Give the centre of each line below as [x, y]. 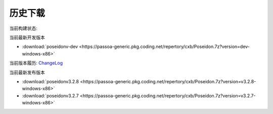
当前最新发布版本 [27, 72]
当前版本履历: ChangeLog [36, 63]
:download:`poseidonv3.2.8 [51, 81]
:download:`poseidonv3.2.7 [50, 95]
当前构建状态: [24, 28]
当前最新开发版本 [27, 37]
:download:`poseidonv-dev [50, 47]
